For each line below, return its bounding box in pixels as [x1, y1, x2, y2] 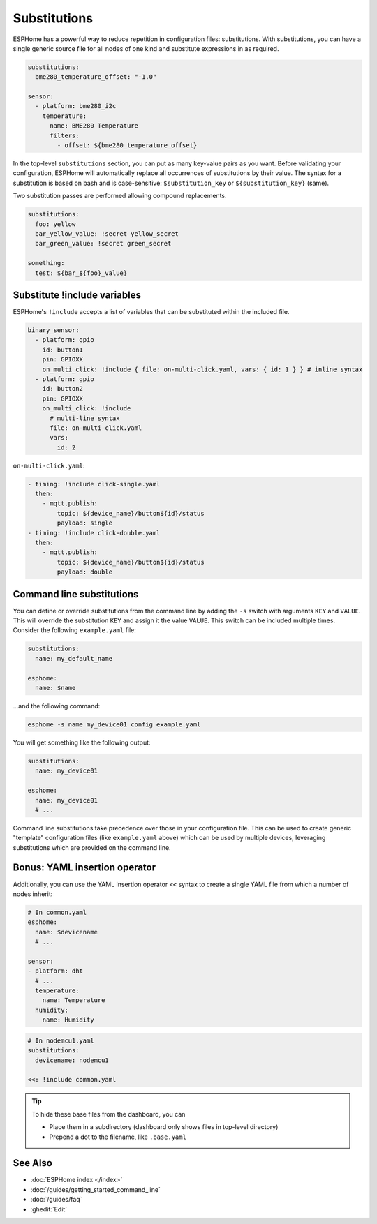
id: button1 [42, 345, 84, 354]
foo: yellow [35, 220, 76, 228]
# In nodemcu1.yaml [27, 1036, 94, 1045]
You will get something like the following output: [13, 738, 151, 747]
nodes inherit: [13, 890, 53, 898]
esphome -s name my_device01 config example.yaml [27, 720, 201, 729]
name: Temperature [42, 997, 105, 1004]
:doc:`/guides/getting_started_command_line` [30, 1185, 161, 1193]
